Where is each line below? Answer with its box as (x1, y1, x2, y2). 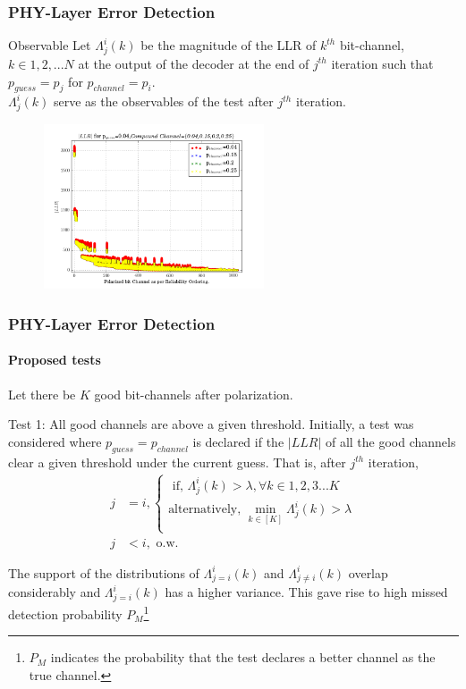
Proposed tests (8, 350, 101, 369)
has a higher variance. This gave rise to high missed (165, 583, 448, 601)
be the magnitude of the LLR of (140, 36, 317, 55)
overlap (348, 563, 388, 582)
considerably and (8, 583, 101, 601)
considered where (8, 432, 102, 450)
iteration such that (331, 54, 434, 72)
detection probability (8, 604, 123, 623)
